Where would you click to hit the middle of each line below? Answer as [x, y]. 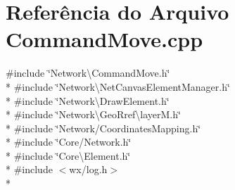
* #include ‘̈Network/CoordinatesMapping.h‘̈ [103, 128]
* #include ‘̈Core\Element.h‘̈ [68, 155]
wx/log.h [88, 169]
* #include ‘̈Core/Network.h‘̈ [69, 142]
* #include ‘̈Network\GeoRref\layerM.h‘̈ [93, 114]
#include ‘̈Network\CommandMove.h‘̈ [88, 73]
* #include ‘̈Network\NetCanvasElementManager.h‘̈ [118, 86]
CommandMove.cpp [104, 39]
